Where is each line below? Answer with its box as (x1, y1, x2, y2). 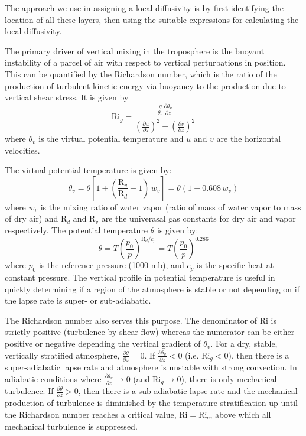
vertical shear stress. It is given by (5, 91, 129, 103)
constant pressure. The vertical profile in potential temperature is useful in (5, 271, 275, 283)
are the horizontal (216, 132, 281, 145)
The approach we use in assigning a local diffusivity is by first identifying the (5, 2, 284, 14)
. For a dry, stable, (210, 337, 278, 349)
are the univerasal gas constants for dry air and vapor (101, 212, 296, 224)
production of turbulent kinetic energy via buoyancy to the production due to (5, 79, 286, 92)
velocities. (5, 144, 40, 156)
